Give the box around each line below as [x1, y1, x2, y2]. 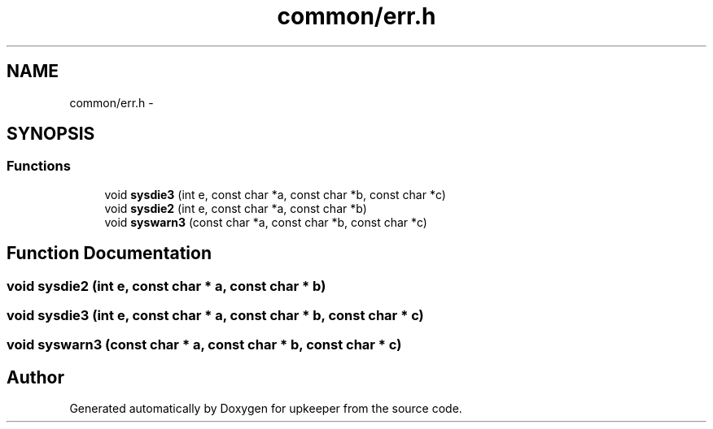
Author [7, 366, 64, 388]
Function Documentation [7, 243, 212, 264]
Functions [7, 158, 71, 175]
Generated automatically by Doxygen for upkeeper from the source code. [69, 401, 462, 416]
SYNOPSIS [7, 123, 95, 145]
